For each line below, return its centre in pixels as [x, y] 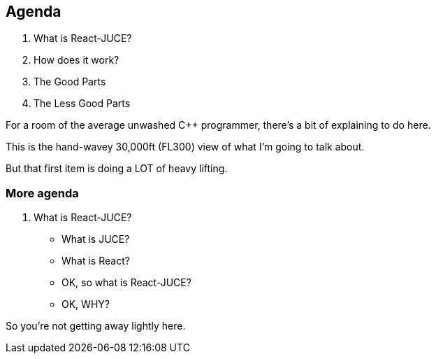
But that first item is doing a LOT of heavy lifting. [117, 169]
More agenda [42, 193]
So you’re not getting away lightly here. [96, 326]
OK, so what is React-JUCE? [126, 283]
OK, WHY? [86, 304]
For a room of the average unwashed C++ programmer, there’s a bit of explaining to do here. [218, 125]
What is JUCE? [96, 239]
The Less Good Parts [82, 104]
